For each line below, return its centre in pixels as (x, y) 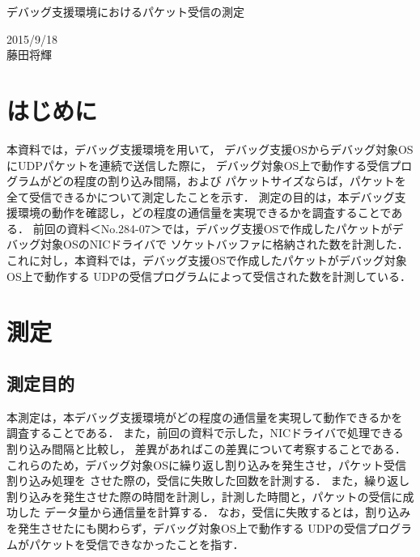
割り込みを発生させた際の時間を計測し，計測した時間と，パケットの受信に (205, 496)
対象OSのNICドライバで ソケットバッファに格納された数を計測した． (224, 244)
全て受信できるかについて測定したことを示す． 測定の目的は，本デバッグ (201, 196)
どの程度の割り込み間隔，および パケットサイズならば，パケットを (229, 181)
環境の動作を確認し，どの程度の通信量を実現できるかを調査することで (204, 213)
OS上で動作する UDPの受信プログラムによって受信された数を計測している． (209, 276)
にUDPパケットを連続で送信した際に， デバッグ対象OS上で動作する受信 (198, 165)
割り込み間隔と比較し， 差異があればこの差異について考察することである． (206, 449)
